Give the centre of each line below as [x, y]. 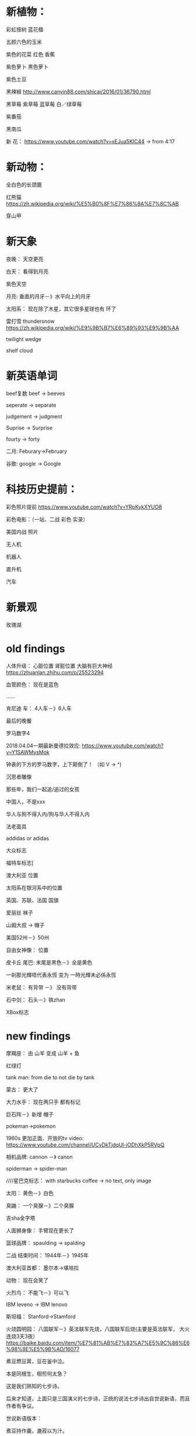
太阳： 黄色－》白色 [30, 1193]
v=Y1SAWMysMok [28, 752]
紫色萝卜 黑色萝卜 [27, 66]
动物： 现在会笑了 [27, 1280]
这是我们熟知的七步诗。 [34, 1386]
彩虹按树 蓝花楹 [25, 29]
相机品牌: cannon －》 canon [39, 1157]
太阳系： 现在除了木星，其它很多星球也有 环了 [61, 309]
